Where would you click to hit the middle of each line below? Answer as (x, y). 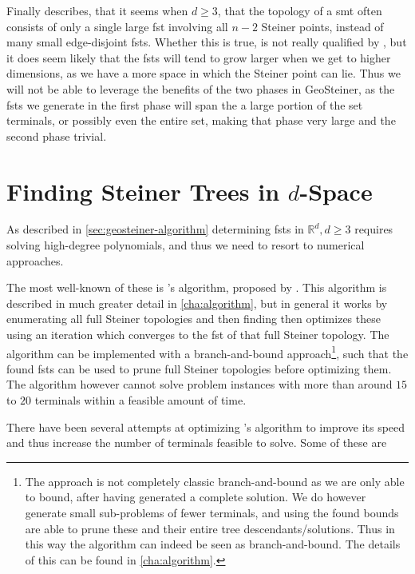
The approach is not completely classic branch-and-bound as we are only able (215, 481)
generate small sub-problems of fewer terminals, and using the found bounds (212, 513)
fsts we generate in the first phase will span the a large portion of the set (185, 104)
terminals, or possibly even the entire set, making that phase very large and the (201, 120)
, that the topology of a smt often (300, 10)
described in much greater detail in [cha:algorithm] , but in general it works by (197, 303)
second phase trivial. (57, 136)
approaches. (35, 260)
